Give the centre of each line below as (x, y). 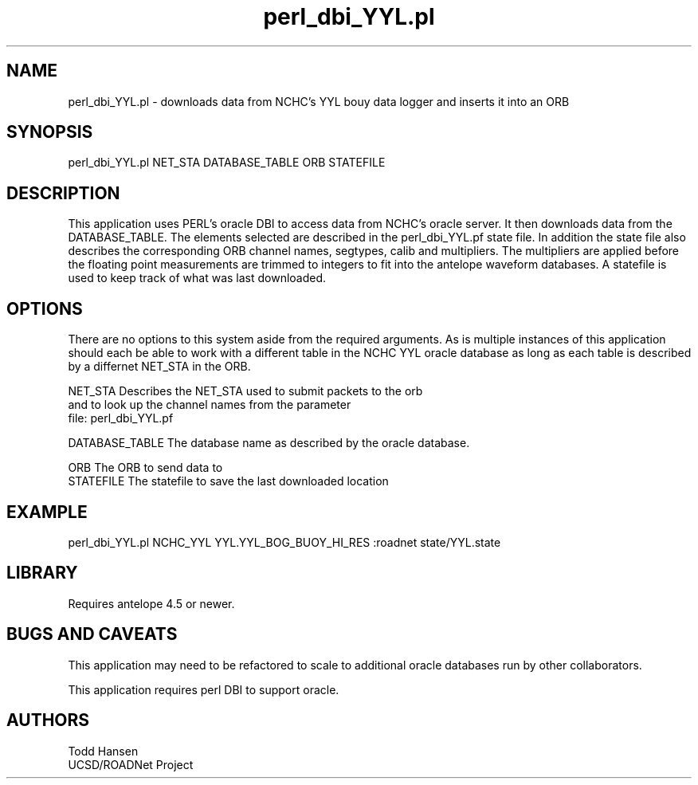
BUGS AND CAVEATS (92, 634)
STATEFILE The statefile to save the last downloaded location (228, 481)
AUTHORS (48, 720)
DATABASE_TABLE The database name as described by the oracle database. (269, 443)
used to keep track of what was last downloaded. (197, 278)
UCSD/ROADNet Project (131, 764)
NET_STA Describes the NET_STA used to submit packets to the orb (245, 391)
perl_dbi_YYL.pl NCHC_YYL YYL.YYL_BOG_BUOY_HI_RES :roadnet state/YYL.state (284, 542)
